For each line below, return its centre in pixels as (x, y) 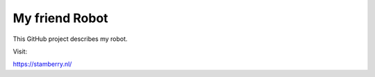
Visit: (20, 51)
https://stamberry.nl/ (42, 64)
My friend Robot (60, 18)
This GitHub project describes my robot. (70, 39)
